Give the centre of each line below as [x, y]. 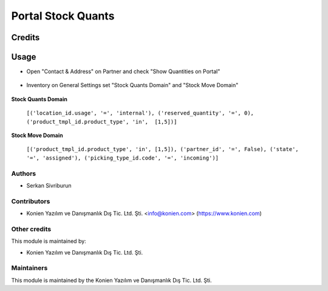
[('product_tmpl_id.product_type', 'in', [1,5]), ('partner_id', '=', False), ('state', [162, 149]
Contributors [31, 201]
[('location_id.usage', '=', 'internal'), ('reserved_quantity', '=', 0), [140, 113]
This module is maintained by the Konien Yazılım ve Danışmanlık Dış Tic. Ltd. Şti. [111, 280]
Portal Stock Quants [63, 16]
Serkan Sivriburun [49, 185]
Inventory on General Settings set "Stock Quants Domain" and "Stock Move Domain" [132, 85]
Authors [24, 174]
